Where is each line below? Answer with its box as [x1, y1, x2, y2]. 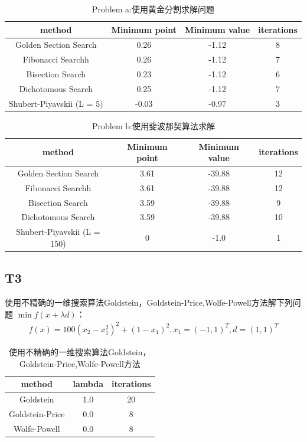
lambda [73, 378, 103, 390]
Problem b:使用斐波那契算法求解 [92, 119, 215, 132]
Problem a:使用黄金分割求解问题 [92, 3, 214, 15]
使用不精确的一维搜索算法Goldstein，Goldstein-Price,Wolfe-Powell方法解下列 [5, 296, 293, 309]
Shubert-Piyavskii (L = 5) [9, 97, 103, 109]
